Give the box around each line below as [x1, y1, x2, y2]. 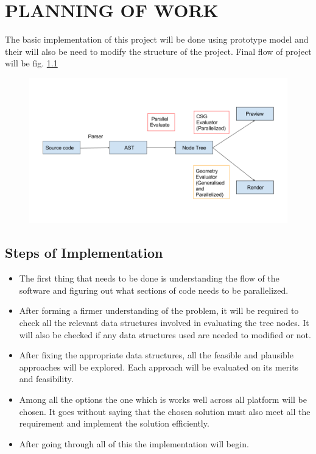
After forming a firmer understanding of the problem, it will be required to [19, 304, 299, 317]
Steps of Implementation [5, 243, 163, 262]
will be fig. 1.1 [5, 57, 58, 69]
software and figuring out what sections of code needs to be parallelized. [19, 283, 289, 296]
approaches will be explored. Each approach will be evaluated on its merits [19, 360, 299, 373]
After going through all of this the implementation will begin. [19, 437, 249, 450]
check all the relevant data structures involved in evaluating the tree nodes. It [19, 316, 309, 328]
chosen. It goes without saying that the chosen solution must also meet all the [19, 405, 311, 417]
